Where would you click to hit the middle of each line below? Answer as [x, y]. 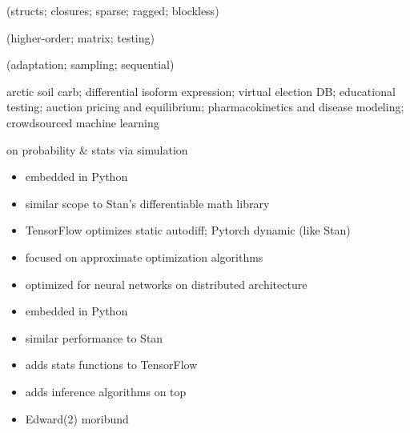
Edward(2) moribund [77, 418]
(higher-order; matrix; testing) [80, 37]
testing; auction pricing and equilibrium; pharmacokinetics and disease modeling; [205, 107]
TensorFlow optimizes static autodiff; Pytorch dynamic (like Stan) [188, 230]
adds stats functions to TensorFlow [111, 365]
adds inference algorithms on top [106, 391]
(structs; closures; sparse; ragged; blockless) [113, 10]
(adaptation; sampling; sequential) [90, 64]
